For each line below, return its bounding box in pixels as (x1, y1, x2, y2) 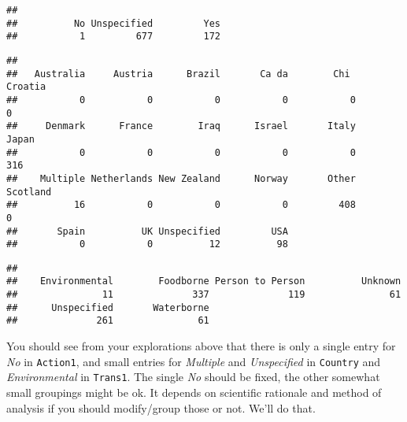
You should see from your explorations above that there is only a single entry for (6, 338, 396, 354)
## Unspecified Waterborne (6, 302, 209, 313)
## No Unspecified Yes (6, 17, 221, 29)
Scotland (6, 186, 52, 198)
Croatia (6, 81, 46, 93)
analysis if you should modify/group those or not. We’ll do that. (6, 399, 316, 416)
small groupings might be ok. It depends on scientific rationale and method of (6, 384, 382, 400)
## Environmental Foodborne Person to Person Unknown (6, 276, 401, 287)
